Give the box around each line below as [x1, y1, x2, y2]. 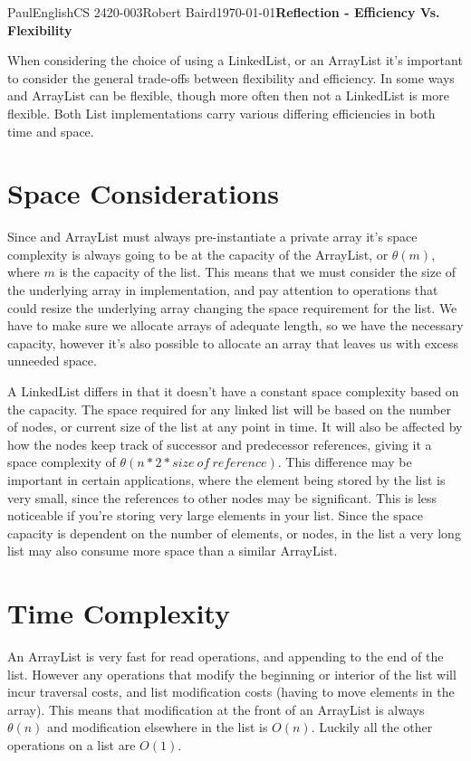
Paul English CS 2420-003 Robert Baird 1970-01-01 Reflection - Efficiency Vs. [7, 3, 440, 21]
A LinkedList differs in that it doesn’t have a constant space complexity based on [7, 382, 459, 401]
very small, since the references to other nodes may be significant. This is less [7, 488, 437, 507]
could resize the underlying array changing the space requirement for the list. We [7, 298, 457, 317]
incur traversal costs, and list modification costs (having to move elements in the [7, 682, 455, 701]
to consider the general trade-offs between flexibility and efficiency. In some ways [7, 68, 455, 87]
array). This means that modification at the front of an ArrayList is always [7, 699, 425, 718]
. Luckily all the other [311, 718, 433, 737]
